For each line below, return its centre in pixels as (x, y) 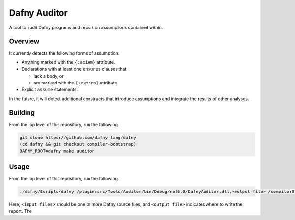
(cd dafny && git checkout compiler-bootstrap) (78, 144)
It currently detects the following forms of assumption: (64, 53)
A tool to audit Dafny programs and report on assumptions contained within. (86, 27)
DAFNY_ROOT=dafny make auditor (57, 151)
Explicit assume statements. (50, 90)
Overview (24, 41)
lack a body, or (49, 76)
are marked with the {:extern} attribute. (76, 83)
